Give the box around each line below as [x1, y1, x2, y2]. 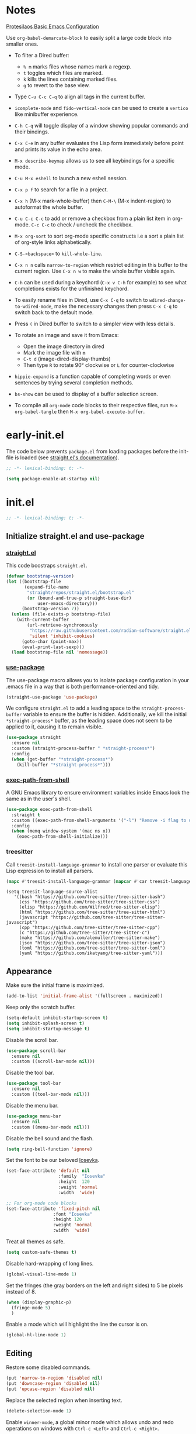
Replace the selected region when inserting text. [6, 1397, 123, 1404]
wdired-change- [149, 297, 186, 303]
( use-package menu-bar [6, 1113, 61, 1119]
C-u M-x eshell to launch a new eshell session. [14, 174, 128, 181]
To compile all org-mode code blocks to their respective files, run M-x [14, 401, 178, 408]
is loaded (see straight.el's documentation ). [15, 454, 120, 461]
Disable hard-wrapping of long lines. [6, 1260, 94, 1267]
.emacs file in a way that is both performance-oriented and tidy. [6, 683, 159, 690]
